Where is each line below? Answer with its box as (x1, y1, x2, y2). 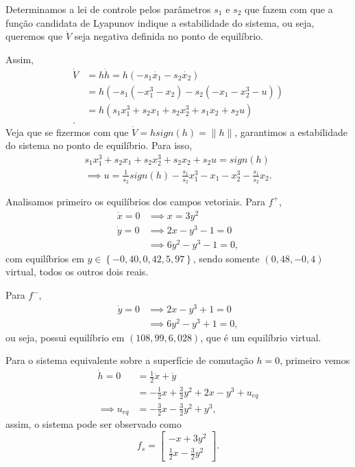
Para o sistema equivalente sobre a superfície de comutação (5, 353, 254, 367)
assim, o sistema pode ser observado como (5, 417, 182, 431)
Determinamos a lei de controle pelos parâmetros (5, 2, 211, 16)
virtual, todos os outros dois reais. (5, 264, 149, 279)
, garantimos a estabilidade (234, 124, 347, 139)
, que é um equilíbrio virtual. (200, 330, 321, 344)
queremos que (5, 29, 63, 43)
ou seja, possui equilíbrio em (5, 330, 125, 344)
